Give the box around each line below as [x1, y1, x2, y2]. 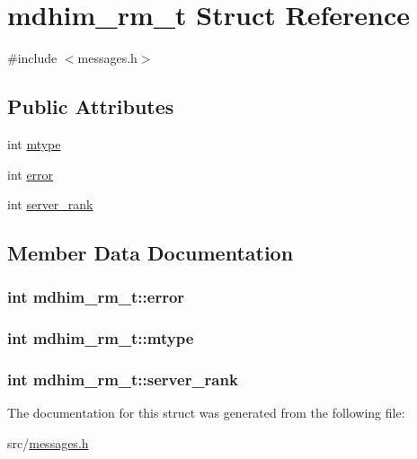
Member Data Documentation [7, 239, 294, 267]
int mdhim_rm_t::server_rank [7, 368, 238, 391]
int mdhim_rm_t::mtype [7, 327, 194, 349]
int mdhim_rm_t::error [7, 286, 185, 308]
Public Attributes [7, 93, 174, 120]
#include [7, 49, 58, 67]
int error [7, 164, 54, 183]
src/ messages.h [7, 433, 89, 452]
